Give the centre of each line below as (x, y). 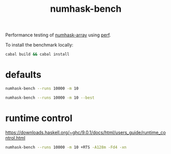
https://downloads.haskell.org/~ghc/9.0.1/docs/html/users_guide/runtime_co (86, 132)
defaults (23, 75)
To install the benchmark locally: (39, 45)
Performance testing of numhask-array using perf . (58, 35)
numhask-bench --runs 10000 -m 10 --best (50, 98)
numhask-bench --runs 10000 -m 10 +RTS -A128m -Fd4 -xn (66, 147)
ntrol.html (15, 138)
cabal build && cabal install (38, 54)
